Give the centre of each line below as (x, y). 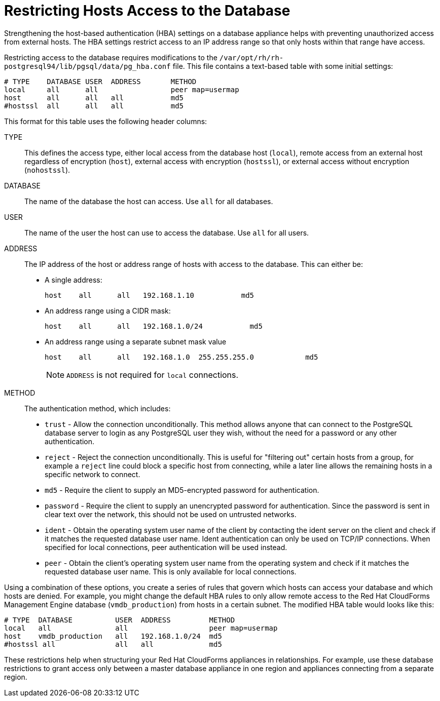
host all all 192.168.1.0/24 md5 (154, 326)
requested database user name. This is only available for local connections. (171, 571)
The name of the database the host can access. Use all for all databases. (149, 201)
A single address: (74, 280)
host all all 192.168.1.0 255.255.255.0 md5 (181, 357)
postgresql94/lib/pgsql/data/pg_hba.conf (87, 66)
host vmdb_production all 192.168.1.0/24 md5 (113, 636)
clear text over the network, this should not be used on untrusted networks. (171, 514)
